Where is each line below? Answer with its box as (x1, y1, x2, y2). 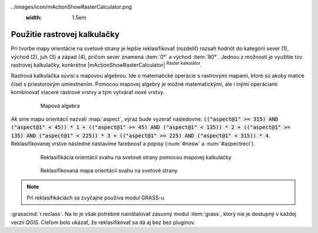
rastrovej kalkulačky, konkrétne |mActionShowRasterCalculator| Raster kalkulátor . (11, 61, 203, 69)
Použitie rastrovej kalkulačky (11, 29, 120, 39)
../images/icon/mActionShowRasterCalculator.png (11, 4, 132, 10)
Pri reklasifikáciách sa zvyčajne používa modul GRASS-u (26, 194, 164, 201)
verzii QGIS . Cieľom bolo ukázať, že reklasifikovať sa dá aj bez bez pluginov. (11, 218, 196, 226)
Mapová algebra (40, 102, 80, 109)
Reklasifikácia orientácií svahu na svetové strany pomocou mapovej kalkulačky (40, 154, 232, 161)
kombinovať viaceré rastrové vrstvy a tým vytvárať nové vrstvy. (11, 89, 165, 96)
